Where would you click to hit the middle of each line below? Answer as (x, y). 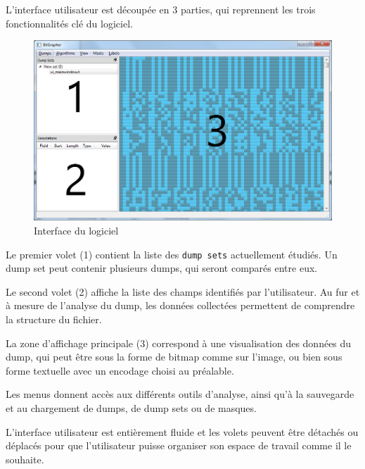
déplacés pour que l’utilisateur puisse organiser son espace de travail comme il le (179, 445)
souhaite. (25, 459)
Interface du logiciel (76, 230)
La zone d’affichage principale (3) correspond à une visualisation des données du (179, 343)
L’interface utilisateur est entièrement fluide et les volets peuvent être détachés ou (182, 431)
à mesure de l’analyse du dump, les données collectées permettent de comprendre (180, 305)
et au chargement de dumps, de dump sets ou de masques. (131, 407)
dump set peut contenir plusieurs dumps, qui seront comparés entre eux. (162, 268)
